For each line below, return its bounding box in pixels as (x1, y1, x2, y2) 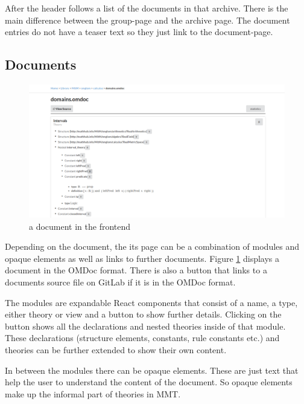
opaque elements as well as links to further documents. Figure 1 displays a (5, 252, 280, 264)
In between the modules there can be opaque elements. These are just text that (5, 363, 299, 376)
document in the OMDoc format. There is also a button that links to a (5, 264, 267, 276)
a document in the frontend (29, 220, 131, 232)
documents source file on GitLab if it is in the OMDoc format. (5, 276, 236, 288)
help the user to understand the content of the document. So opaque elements (5, 376, 293, 388)
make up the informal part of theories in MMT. (5, 387, 181, 400)
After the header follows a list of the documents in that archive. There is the (5, 2, 288, 14)
